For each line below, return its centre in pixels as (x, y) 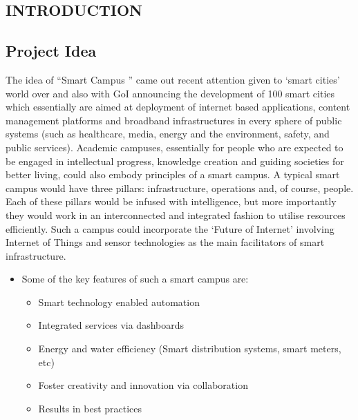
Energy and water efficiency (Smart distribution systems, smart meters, (190, 349)
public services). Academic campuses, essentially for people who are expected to (175, 147)
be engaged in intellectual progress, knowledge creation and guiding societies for (175, 161)
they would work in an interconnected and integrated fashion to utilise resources (176, 214)
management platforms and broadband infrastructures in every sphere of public (174, 120)
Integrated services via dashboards (111, 325)
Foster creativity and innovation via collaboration (143, 385)
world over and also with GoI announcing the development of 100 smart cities (170, 93)
